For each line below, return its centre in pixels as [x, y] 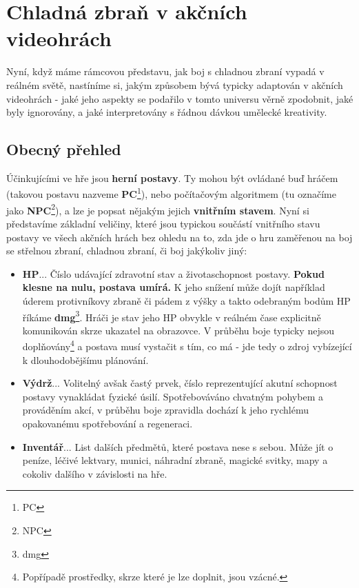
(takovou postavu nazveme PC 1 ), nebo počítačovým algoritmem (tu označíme [171, 193]
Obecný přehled [64, 149]
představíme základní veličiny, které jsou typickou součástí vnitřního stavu [163, 223]
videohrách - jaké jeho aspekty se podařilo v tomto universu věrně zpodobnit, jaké [180, 98]
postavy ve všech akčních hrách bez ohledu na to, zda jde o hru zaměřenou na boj [179, 237]
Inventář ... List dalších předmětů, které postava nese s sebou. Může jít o [178, 446]
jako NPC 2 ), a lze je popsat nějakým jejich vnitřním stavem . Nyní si [158, 209]
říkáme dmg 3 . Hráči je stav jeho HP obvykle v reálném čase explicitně [172, 316]
